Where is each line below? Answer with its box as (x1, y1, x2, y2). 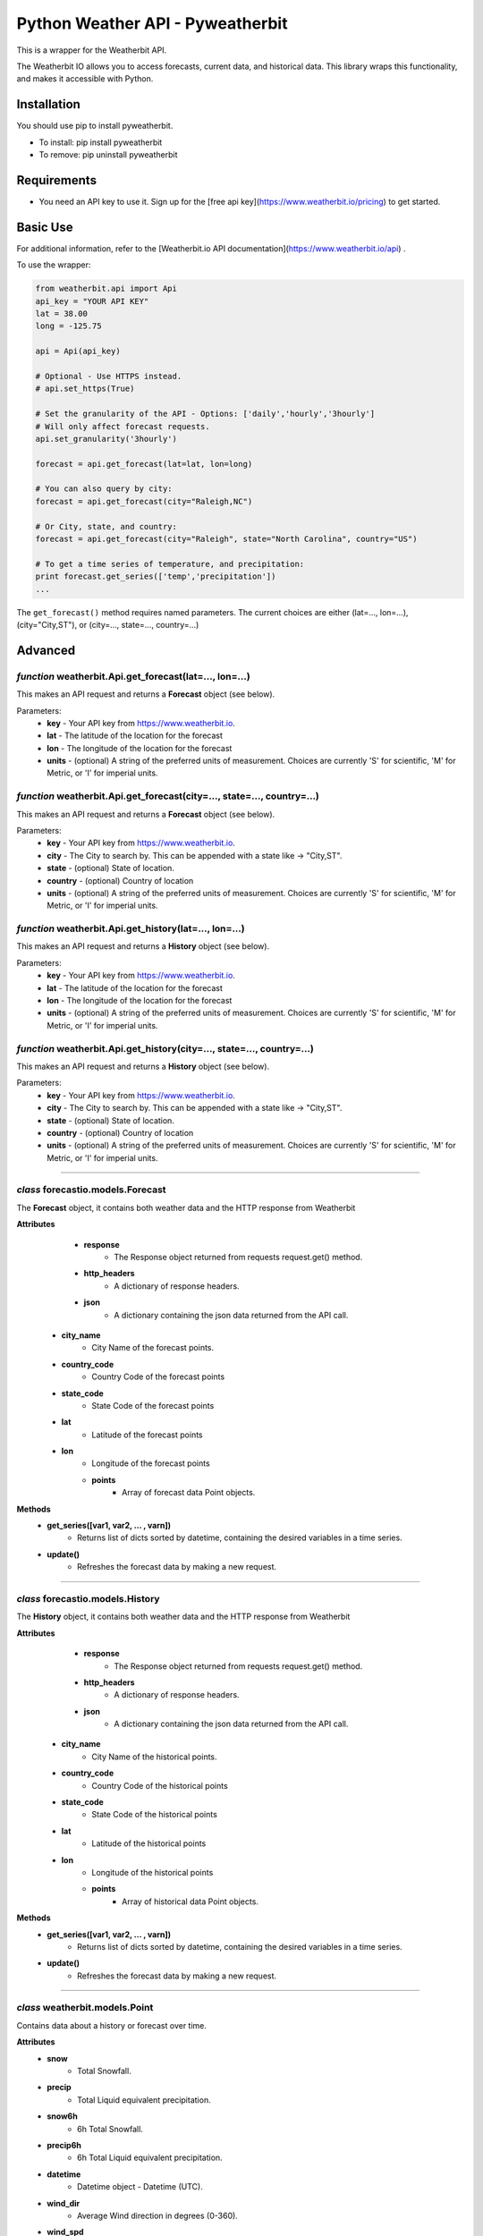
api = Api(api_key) (35, 346, 121, 357)
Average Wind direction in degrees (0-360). (77, 2210, 239, 2221)
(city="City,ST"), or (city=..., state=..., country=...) (16, 619, 199, 630)
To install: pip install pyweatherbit (38, 137, 163, 148)
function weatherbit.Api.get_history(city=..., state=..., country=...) (16, 1042, 315, 1054)
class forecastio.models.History (16, 1592, 160, 1605)
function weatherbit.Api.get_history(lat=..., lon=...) (16, 922, 245, 935)
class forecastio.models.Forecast (16, 1183, 166, 1196)
